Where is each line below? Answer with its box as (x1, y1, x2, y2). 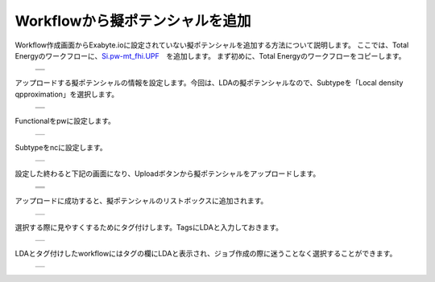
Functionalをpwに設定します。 (14, 116, 116, 126)
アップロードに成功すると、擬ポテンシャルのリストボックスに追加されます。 (14, 196, 268, 206)
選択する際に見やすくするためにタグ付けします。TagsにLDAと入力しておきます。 (14, 222, 284, 232)
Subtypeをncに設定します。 (14, 142, 108, 152)
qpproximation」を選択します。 (14, 89, 119, 99)
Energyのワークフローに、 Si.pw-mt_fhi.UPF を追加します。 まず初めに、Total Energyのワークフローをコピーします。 (14, 51, 406, 60)
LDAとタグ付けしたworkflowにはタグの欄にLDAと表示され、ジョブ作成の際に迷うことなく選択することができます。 (14, 249, 397, 259)
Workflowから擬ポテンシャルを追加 (14, 12, 251, 30)
